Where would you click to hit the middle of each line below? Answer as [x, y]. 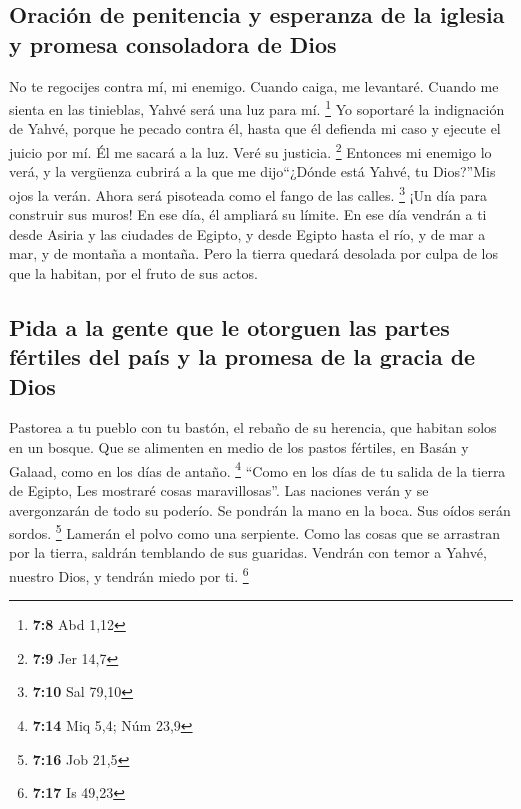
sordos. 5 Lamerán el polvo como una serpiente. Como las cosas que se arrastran [254, 531]
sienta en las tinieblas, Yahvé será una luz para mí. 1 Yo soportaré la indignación [257, 107]
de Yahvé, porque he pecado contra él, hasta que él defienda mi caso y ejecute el [255, 128]
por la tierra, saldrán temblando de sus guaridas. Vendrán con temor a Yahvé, [248, 552]
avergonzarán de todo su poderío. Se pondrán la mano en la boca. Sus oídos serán [260, 509]
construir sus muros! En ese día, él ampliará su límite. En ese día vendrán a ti [248, 214]
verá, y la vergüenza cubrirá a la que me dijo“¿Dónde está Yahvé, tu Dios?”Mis [252, 171]
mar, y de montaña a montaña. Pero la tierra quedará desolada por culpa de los [254, 253]
